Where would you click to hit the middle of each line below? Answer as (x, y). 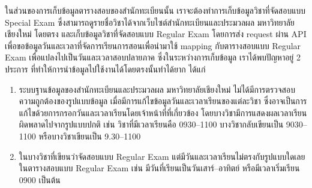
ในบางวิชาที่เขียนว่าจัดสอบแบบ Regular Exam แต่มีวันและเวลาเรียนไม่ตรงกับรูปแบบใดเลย (162, 156)
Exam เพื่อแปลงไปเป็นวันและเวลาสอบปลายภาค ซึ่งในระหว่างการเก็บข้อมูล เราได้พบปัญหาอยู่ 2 (153, 57)
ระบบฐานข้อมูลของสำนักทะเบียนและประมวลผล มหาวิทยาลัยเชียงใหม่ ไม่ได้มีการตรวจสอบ (157, 89)
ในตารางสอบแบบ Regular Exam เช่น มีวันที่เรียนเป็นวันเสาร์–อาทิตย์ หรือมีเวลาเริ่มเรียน (159, 168)
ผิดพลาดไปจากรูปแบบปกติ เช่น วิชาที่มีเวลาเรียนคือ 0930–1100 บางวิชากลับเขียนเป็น (151, 124)
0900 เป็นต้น (40, 179)
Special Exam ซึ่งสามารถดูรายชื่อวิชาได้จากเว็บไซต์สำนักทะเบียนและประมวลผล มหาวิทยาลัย (150, 22)
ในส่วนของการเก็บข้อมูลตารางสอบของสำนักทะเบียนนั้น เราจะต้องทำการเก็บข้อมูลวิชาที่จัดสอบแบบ (155, 10)
